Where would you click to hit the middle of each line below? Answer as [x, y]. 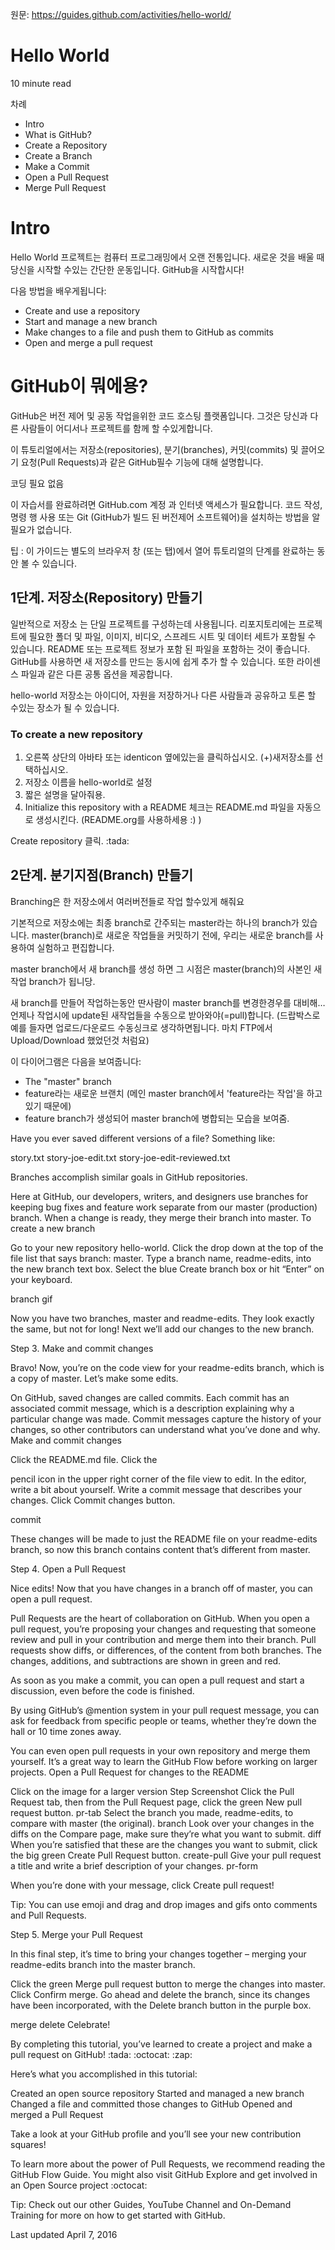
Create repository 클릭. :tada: [70, 840]
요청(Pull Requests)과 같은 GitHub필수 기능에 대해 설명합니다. [142, 462]
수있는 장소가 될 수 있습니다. [65, 707]
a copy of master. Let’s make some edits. [94, 1378]
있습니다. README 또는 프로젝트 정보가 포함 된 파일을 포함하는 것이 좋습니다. [160, 649]
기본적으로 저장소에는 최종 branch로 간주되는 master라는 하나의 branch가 [155, 922]
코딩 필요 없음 [37, 483]
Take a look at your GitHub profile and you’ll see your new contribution [156, 2134]
